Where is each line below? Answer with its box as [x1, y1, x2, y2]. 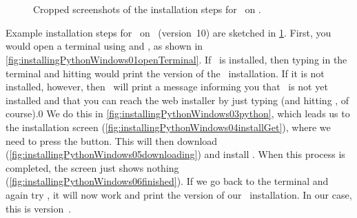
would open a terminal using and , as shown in [6, 39, 203, 53]
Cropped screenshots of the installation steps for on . [33, 2, 261, 17]
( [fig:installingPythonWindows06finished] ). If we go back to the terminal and [6, 174, 329, 188]
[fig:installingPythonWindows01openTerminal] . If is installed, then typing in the [6, 52, 347, 66]
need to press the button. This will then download [6, 133, 218, 148]
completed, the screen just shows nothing [6, 160, 179, 175]
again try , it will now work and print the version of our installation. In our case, [6, 187, 352, 201]
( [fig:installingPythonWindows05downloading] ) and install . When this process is [6, 147, 345, 161]
